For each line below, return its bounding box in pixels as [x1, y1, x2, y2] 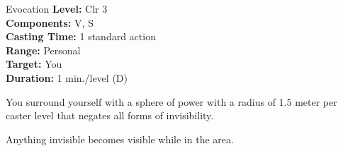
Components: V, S [6, 15, 94, 30]
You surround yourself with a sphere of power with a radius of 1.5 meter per [6, 94, 337, 109]
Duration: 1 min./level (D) [6, 70, 128, 85]
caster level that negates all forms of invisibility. [6, 108, 214, 123]
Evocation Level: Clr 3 [6, 1, 108, 16]
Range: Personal [6, 42, 81, 57]
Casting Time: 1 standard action [6, 29, 156, 44]
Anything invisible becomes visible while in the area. [6, 131, 234, 146]
